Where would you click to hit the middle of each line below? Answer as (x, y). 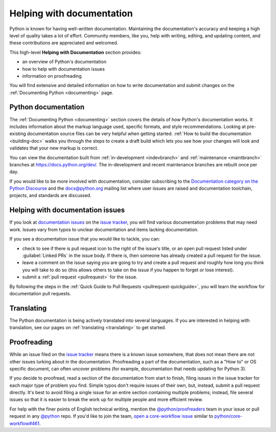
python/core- (228, 416)
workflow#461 (25, 423)
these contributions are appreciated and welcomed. (64, 43)
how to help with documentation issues (63, 69)
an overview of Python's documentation (64, 62)
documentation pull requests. (40, 293)
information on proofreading (52, 76)
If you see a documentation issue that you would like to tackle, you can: (85, 239)
